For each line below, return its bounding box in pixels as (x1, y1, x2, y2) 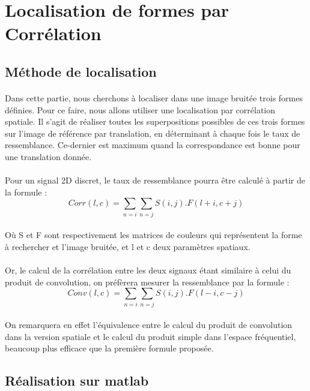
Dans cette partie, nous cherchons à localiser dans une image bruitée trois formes (5, 91, 303, 104)
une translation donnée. (5, 150, 92, 163)
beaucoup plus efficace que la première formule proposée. (5, 342, 214, 354)
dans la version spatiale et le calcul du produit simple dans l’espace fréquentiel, (5, 330, 296, 342)
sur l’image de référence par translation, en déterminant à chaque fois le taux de (5, 127, 300, 139)
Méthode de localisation (5, 62, 157, 80)
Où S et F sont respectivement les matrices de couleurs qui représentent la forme (5, 228, 302, 241)
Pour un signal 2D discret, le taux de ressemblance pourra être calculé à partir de (5, 174, 305, 187)
